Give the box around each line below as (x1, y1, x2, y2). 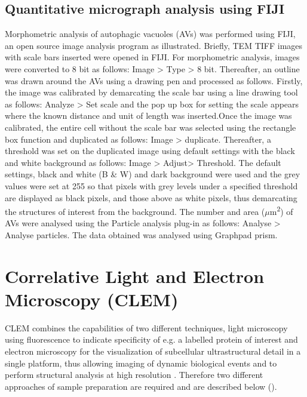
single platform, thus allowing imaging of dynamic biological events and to (5, 356, 277, 369)
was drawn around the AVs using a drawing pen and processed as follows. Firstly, (5, 74, 303, 87)
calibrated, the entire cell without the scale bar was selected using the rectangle (5, 121, 296, 133)
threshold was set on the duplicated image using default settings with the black (5, 144, 295, 157)
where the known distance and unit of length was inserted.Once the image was (5, 109, 292, 122)
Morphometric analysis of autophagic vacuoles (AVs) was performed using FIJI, (5, 27, 296, 40)
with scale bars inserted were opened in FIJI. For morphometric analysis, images (5, 51, 300, 63)
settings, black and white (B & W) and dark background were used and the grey (5, 168, 300, 180)
